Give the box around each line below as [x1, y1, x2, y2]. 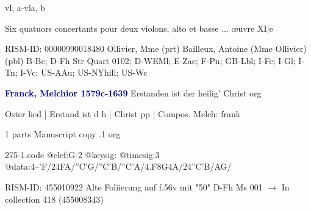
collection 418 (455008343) [5, 192, 104, 205]
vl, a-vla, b [5, 1, 46, 13]
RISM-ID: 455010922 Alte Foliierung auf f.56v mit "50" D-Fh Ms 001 [5, 180, 263, 193]
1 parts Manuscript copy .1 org [5, 128, 121, 140]
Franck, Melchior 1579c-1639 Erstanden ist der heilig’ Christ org [5, 86, 262, 99]
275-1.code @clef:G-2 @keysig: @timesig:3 [5, 148, 160, 161]
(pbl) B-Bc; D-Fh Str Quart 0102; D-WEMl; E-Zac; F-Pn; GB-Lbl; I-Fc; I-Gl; [5, 54, 296, 67]
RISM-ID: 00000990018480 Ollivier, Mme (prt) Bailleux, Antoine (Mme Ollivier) [5, 42, 307, 55]
